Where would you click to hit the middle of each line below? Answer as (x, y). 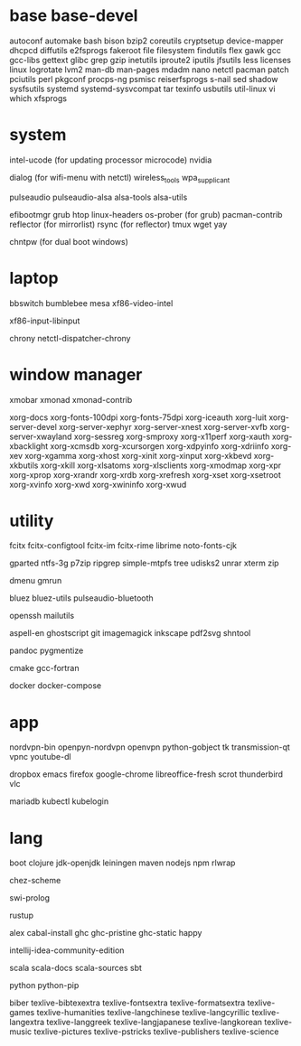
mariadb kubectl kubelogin (59, 801)
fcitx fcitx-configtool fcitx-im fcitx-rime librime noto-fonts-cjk (123, 546)
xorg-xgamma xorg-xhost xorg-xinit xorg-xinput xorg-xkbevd (138, 455)
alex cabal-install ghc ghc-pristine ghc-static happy (106, 933)
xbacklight (29, 446)
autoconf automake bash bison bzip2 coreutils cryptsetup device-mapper (146, 41)
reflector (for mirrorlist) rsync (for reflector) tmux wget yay (118, 224)
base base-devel (74, 16)
